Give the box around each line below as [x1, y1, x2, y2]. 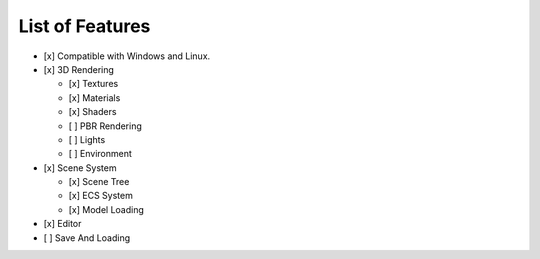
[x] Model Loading [68, 203, 145, 215]
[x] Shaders [68, 106, 117, 118]
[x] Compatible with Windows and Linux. [43, 50, 211, 62]
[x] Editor [43, 218, 82, 230]
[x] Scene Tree [68, 176, 130, 188]
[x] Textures [68, 78, 119, 90]
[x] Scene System [43, 161, 117, 174]
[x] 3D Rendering [43, 63, 115, 75]
